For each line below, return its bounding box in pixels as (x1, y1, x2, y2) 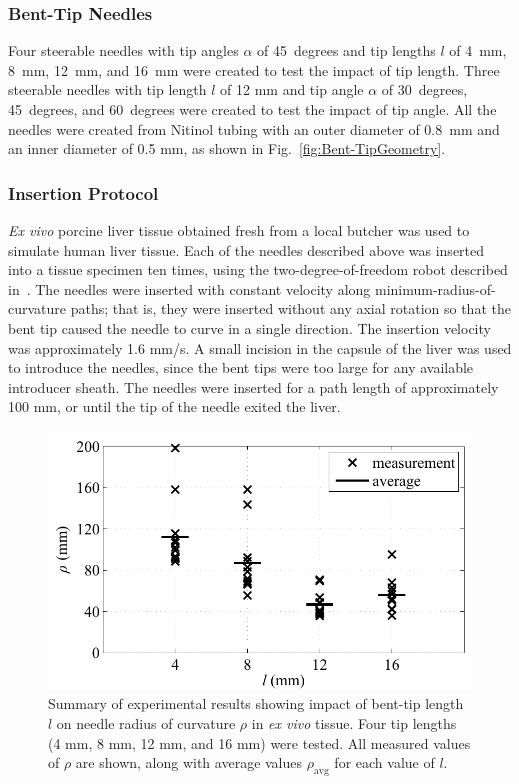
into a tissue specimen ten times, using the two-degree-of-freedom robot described (8, 259, 508, 280)
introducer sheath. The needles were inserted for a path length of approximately (8, 376, 499, 397)
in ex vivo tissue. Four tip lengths (251, 712, 457, 733)
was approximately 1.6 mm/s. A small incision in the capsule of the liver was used (8, 337, 512, 358)
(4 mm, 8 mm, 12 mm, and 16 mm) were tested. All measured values (48, 732, 471, 753)
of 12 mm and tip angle (220, 79, 364, 100)
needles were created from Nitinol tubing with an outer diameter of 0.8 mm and (8, 118, 500, 139)
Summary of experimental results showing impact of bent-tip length (48, 693, 464, 714)
